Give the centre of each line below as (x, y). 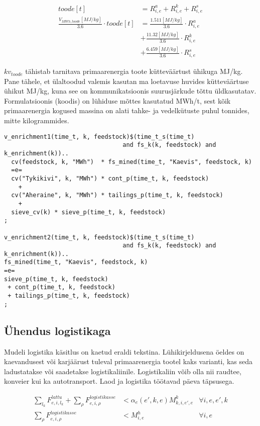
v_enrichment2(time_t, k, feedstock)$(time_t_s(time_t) (99, 237)
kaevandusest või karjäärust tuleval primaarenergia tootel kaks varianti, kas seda (128, 361)
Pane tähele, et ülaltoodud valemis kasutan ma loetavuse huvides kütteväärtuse (126, 81)
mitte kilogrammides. (37, 120)
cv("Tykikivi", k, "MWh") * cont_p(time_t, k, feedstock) (110, 178)
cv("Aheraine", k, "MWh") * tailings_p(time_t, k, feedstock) (117, 195)
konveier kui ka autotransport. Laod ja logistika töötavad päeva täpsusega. (119, 381)
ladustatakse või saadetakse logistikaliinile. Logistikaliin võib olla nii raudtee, (123, 371)
